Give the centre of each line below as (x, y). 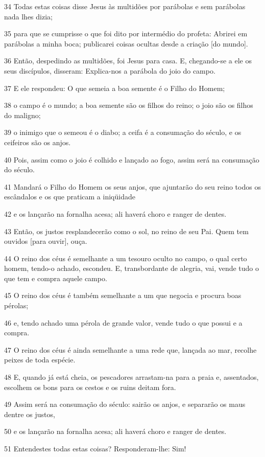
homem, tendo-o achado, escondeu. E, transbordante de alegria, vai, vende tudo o (132, 268)
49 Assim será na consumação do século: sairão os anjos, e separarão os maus (125, 404)
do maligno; (22, 115)
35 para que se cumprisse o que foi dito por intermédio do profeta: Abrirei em (126, 33)
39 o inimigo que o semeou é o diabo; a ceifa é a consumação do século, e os (123, 132)
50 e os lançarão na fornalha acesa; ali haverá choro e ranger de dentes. (115, 431)
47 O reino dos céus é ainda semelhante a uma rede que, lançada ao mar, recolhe (130, 349)
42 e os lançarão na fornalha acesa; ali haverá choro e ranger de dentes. (115, 213)
